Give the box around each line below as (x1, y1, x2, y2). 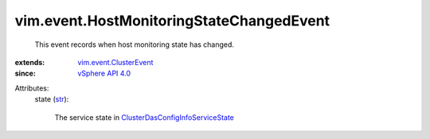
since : (14, 68, 36, 79)
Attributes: (14, 83, 49, 93)
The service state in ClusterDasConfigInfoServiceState (54, 112, 234, 122)
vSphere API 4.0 (77, 68, 131, 79)
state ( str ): (34, 95, 69, 104)
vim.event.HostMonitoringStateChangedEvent (14, 12, 330, 29)
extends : (14, 57, 45, 67)
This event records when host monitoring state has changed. (34, 40, 235, 49)
